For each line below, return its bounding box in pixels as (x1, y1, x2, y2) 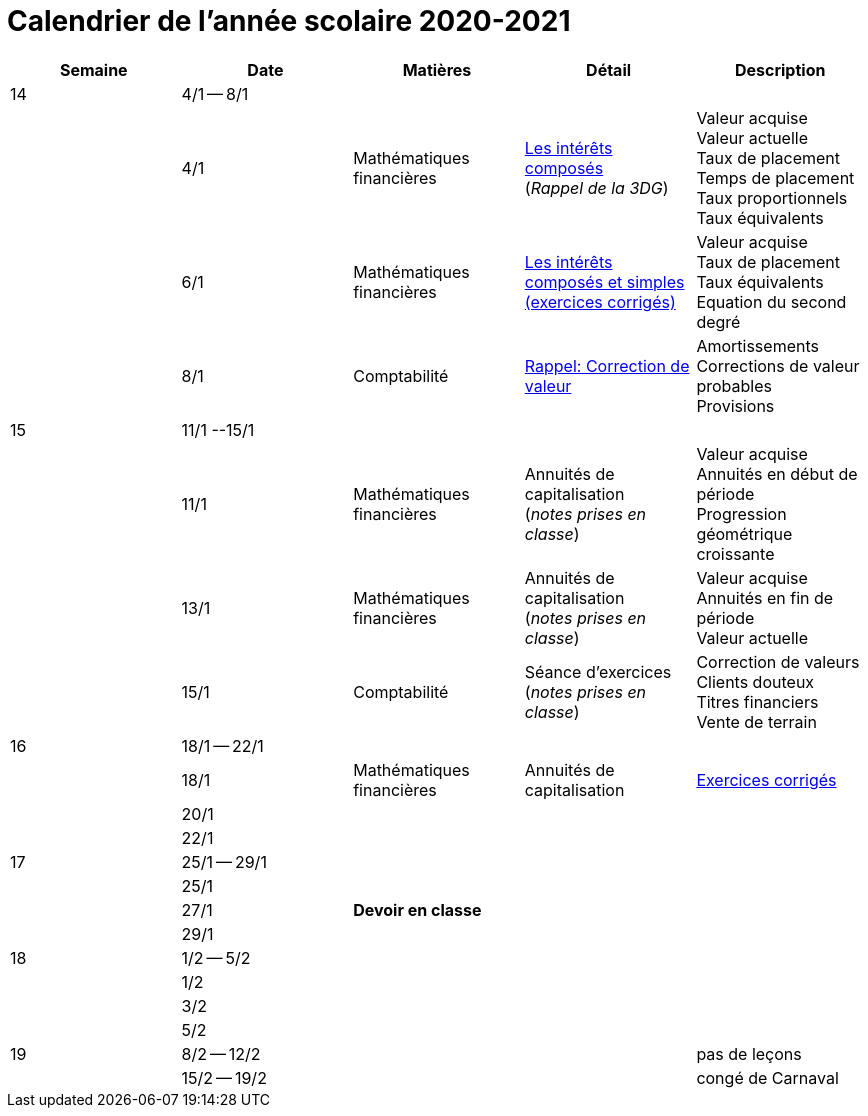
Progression (696, 503, 787, 524)
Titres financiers (696, 691, 819, 712)
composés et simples (524, 271, 685, 292)
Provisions (696, 395, 775, 416)
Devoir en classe (353, 899, 482, 920)
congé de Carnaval (696, 1067, 839, 1088)
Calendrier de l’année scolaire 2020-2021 (7, 4, 571, 38)
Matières (402, 59, 472, 80)
